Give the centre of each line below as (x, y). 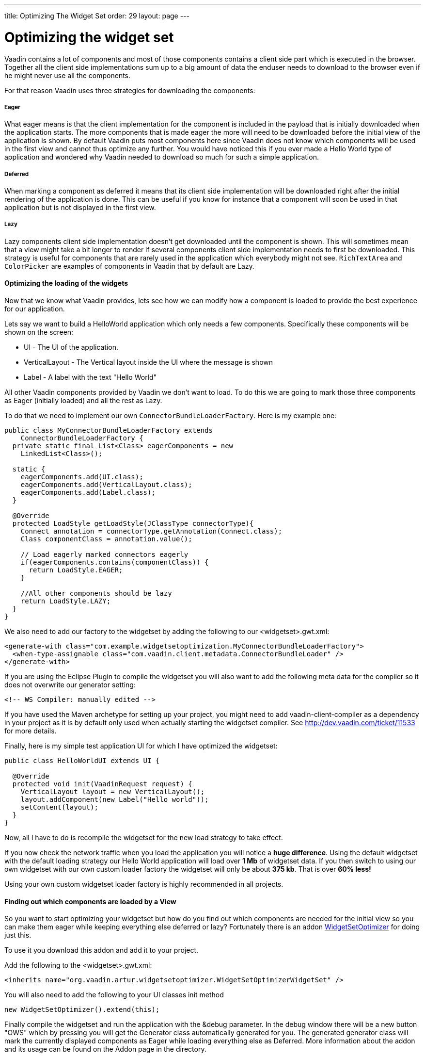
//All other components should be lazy (96, 594)
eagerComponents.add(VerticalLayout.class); (106, 485)
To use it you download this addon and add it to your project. (101, 950)
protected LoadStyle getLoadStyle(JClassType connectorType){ (133, 524)
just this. (18, 935)
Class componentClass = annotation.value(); (106, 539)
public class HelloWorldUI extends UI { (82, 761)
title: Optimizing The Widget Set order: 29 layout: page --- (97, 16)
